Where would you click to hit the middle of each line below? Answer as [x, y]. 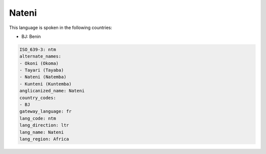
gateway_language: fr [46, 111]
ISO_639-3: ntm [38, 49]
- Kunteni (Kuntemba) [46, 84]
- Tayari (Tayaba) [42, 70]
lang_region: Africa [44, 139]
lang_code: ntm [38, 118]
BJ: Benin [31, 36]
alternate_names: [40, 56]
